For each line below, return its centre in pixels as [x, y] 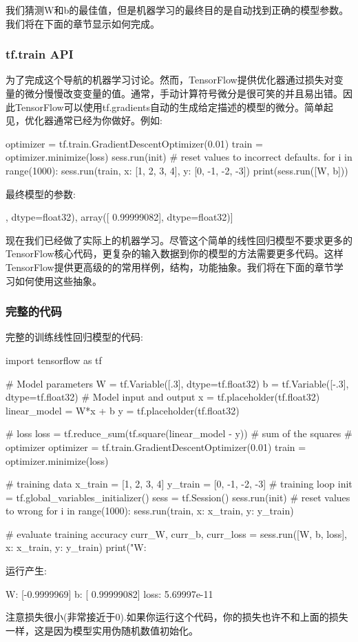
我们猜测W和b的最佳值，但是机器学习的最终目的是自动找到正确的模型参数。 [177, 10]
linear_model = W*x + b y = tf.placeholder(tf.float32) [123, 410]
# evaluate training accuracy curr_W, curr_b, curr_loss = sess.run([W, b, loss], [176, 533]
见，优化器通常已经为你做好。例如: [84, 120]
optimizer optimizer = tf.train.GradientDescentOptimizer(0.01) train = [156, 447]
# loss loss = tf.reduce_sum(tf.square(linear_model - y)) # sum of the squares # [179, 433]
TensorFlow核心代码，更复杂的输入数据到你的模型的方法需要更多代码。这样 [175, 253]
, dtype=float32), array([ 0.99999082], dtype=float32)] [119, 217]
